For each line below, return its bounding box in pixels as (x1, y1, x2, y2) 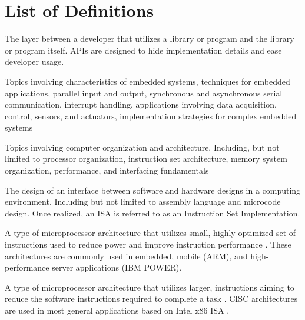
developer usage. (5, 55, 64, 68)
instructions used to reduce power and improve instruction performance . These (5, 238, 291, 251)
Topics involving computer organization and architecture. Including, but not (5, 141, 280, 153)
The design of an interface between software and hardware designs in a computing (5, 184, 301, 196)
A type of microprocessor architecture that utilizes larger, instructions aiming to (5, 281, 294, 293)
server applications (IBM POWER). (52, 261, 182, 274)
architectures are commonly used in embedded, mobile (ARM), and (5, 249, 248, 262)
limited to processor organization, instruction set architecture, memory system (5, 152, 287, 165)
